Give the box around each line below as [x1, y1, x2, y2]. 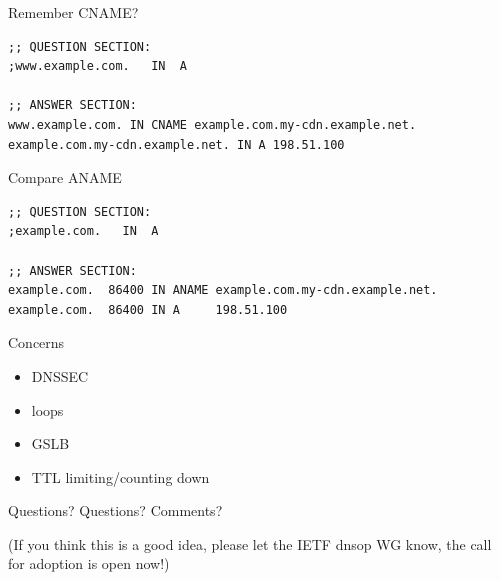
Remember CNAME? [8, 2, 139, 22]
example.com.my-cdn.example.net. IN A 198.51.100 [8, 137, 345, 152]
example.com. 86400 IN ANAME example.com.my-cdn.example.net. [8, 283, 438, 298]
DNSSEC [31, 365, 89, 386]
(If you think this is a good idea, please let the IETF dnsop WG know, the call [8, 533, 492, 554]
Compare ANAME [8, 167, 122, 188]
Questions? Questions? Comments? [8, 500, 223, 521]
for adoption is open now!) [8, 553, 170, 574]
